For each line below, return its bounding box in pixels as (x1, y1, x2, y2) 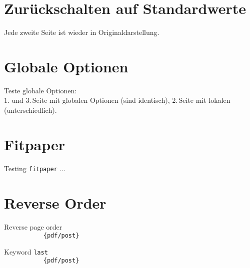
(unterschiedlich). (4, 105, 57, 115)
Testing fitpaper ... (4, 163, 66, 173)
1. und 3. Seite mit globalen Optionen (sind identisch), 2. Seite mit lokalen (4, 95, 230, 105)
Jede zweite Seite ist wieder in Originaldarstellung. (4, 27, 159, 37)
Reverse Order (4, 192, 106, 213)
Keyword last (4, 246, 48, 257)
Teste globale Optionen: (4, 85, 77, 95)
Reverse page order (4, 221, 62, 232)
